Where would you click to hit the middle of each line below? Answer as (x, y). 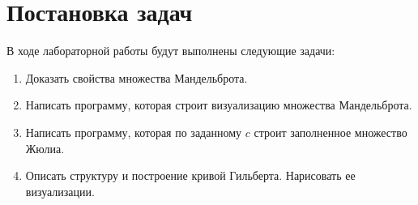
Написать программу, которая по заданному (134, 132)
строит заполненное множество (331, 132)
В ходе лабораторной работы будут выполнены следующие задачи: (171, 51)
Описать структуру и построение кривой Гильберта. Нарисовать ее (190, 175)
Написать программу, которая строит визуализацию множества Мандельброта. (219, 105)
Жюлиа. (45, 148)
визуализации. (60, 191)
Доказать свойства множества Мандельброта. (136, 77)
